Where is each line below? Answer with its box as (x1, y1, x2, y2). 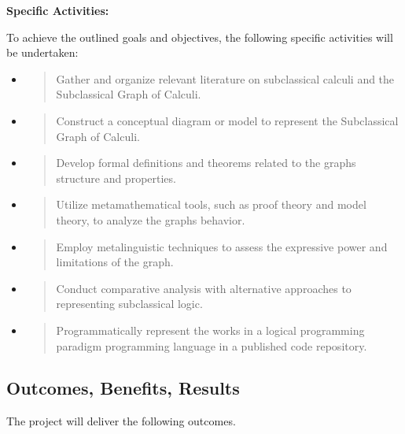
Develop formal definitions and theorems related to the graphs (56, 154, 356, 171)
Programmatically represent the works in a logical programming (56, 321, 365, 338)
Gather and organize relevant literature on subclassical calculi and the (56, 70, 395, 87)
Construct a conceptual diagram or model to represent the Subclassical (56, 112, 399, 128)
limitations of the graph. (56, 254, 174, 270)
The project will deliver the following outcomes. (6, 413, 236, 429)
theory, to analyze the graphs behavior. (56, 211, 245, 228)
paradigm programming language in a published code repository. (56, 337, 367, 354)
